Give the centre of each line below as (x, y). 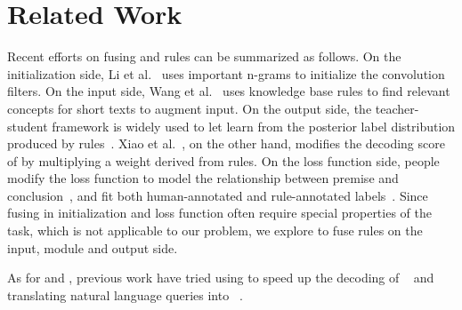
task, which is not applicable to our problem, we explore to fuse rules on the (215, 231)
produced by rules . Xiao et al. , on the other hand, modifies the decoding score (226, 143)
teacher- (397, 108)
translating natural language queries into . (125, 294)
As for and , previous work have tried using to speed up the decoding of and (221, 278)
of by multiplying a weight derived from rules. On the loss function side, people (223, 160)
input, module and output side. (93, 247)
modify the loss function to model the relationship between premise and (203, 178)
